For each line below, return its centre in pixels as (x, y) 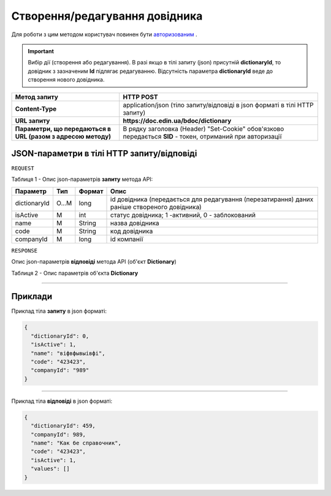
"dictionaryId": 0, (60, 336)
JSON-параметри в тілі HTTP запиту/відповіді (104, 153)
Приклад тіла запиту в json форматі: (59, 311)
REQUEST (23, 168)
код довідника (132, 231)
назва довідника (135, 223)
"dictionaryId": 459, (63, 426)
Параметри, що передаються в (63, 129)
